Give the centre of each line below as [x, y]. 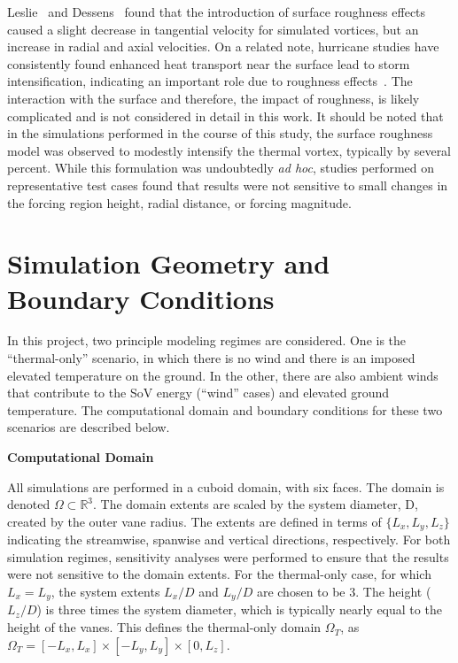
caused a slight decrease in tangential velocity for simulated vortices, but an [213, 29]
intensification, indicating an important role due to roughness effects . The [210, 81]
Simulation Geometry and [169, 263]
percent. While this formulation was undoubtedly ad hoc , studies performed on [221, 168]
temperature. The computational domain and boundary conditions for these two [225, 409]
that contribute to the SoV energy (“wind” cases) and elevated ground [198, 393]
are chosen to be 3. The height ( [344, 592]
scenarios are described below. [89, 427]
